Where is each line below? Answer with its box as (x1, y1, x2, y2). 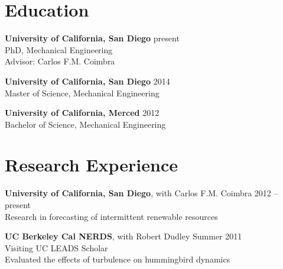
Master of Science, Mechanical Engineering (5, 86, 160, 99)
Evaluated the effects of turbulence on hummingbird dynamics (5, 253, 230, 265)
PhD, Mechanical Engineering (5, 43, 113, 56)
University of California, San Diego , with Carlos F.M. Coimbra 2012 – (5, 187, 278, 199)
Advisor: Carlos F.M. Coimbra (5, 55, 115, 67)
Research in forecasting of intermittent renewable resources (5, 210, 218, 222)
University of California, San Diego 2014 (5, 74, 170, 87)
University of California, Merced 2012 (5, 106, 160, 119)
